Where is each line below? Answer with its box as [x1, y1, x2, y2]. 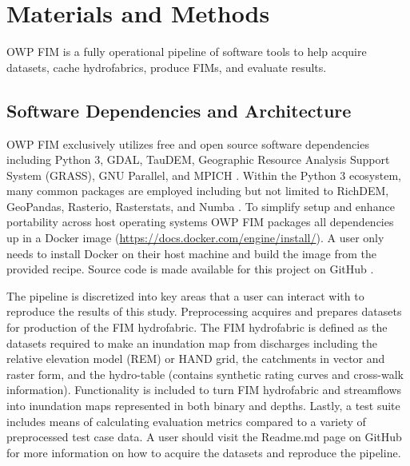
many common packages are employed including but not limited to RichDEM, [6, 182, 389, 199]
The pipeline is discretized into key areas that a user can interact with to [6, 287, 364, 304]
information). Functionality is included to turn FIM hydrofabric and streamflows [6, 381, 402, 398]
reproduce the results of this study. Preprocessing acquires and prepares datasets [6, 303, 402, 320]
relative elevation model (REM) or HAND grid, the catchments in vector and [6, 350, 385, 367]
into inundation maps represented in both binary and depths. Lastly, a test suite [6, 397, 400, 414]
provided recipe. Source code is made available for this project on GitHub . [6, 261, 374, 277]
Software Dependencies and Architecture [6, 98, 352, 122]
